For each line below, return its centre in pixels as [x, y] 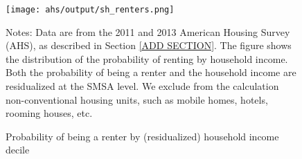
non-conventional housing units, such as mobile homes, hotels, [137, 99]
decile [18, 150]
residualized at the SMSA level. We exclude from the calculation [142, 86]
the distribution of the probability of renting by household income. [147, 58]
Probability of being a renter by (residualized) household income [142, 136]
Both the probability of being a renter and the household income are [151, 72]
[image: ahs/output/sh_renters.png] [90, 10]
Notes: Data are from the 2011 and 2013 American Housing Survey [148, 31]
